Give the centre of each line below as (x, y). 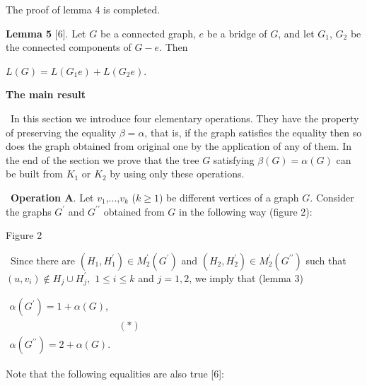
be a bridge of (237, 33)
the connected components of (69, 47)
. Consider (332, 197)
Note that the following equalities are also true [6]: (115, 374)
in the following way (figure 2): (245, 211)
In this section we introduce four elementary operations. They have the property (185, 118)
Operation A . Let (52, 197)
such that (326, 260)
